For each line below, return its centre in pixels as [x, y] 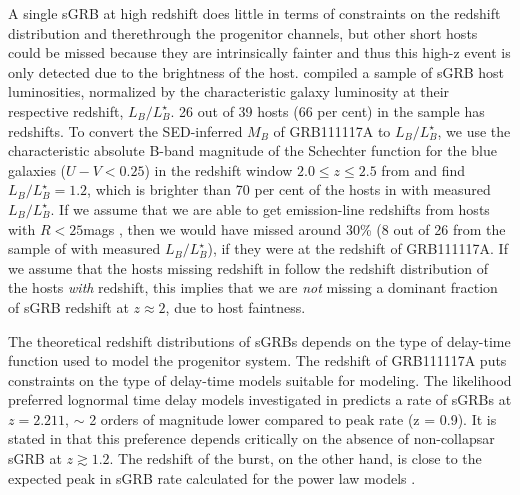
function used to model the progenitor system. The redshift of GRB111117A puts [257, 360]
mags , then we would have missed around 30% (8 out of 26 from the [294, 228]
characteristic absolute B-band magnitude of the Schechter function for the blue [252, 150]
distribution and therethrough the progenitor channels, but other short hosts [243, 32]
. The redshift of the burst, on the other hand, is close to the [295, 458]
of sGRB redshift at [68, 306]
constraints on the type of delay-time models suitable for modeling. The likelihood [260, 379]
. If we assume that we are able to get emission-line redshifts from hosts [270, 208]
